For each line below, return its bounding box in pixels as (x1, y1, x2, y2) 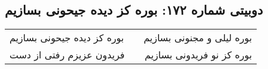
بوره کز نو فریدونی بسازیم (144, 48, 253, 62)
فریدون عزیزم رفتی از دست (10, 48, 125, 62)
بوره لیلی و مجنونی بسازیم (143, 31, 253, 45)
